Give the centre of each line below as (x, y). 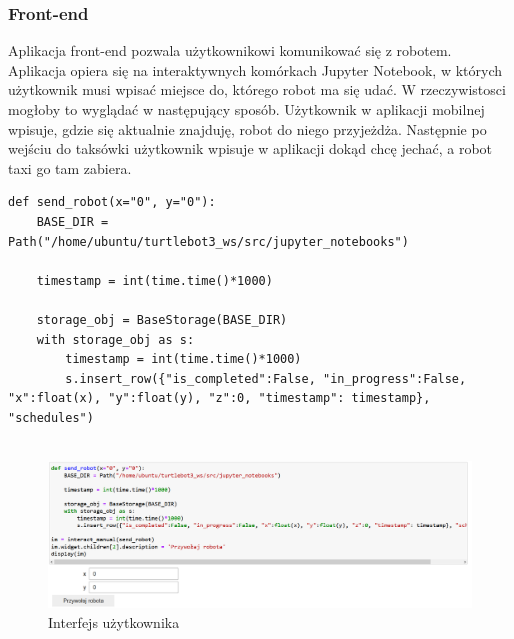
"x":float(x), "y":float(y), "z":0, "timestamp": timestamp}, (219, 398)
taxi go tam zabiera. (70, 167)
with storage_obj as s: (115, 339)
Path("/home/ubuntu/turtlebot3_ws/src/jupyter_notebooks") (208, 241)
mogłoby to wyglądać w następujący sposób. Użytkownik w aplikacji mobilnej (246, 109)
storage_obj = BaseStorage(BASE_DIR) (162, 319)
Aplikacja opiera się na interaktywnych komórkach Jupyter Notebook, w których (255, 69)
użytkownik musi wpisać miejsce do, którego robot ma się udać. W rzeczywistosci (257, 89)
